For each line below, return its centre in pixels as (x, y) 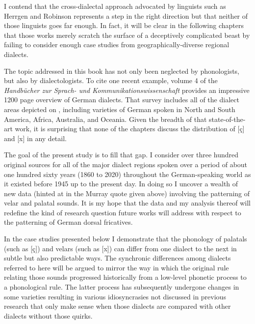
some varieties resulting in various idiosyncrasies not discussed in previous (115, 296)
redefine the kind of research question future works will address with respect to (123, 212)
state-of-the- (227, 119)
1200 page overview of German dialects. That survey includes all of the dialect (122, 100)
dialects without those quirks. (48, 315)
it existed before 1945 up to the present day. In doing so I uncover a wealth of (121, 184)
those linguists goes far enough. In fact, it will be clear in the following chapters (124, 25)
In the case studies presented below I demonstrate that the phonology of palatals (126, 239)
